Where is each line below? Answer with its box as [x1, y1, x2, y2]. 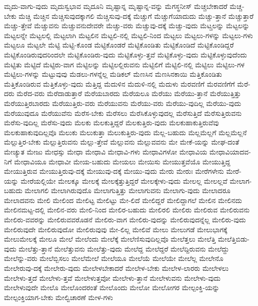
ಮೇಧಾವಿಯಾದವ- [209, 146, 251, 156]
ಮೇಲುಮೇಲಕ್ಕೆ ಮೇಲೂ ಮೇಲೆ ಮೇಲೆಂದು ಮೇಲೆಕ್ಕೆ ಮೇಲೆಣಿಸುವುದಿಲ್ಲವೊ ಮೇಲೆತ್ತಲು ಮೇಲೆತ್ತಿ [4, 234, 216, 244]
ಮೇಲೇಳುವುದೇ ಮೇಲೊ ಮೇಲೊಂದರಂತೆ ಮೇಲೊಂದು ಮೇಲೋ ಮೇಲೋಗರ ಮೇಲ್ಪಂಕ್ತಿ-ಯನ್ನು [4, 282, 220, 293]
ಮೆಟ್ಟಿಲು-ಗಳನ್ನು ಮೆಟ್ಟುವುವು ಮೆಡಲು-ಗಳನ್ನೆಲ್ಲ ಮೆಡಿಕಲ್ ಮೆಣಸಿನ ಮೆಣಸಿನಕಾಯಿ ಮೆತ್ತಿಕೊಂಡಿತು [4, 69, 222, 79]
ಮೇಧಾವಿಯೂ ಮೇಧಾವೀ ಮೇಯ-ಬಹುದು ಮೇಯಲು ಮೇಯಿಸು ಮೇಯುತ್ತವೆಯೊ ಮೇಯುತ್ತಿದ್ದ [14, 156, 231, 166]
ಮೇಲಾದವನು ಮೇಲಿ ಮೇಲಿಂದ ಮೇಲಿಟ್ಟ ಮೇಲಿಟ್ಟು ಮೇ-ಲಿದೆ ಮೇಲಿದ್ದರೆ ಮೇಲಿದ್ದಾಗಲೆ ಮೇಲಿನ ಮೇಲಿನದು [4, 195, 242, 205]
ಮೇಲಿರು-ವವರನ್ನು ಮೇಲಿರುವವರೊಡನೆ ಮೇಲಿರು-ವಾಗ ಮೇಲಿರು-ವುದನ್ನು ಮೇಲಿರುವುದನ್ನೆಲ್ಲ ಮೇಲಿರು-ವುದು [4, 214, 246, 225]
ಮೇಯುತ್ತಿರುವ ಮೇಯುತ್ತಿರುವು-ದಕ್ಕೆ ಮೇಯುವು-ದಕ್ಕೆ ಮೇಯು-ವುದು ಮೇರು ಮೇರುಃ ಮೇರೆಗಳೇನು [4, 166, 224, 176]
